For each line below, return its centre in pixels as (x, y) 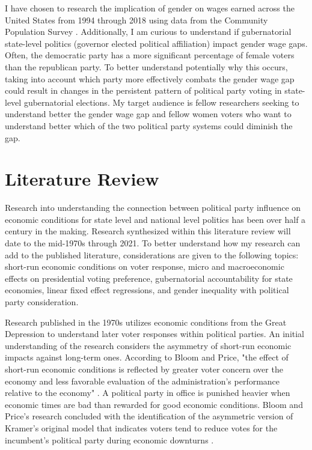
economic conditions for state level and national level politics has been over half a (155, 219)
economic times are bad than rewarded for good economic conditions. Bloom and (154, 404)
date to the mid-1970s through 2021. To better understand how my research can (153, 243)
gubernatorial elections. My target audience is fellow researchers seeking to (161, 102)
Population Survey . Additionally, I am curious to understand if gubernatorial (148, 32)
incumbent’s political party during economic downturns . (109, 439)
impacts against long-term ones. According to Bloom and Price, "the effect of (147, 357)
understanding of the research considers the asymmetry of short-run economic (148, 345)
